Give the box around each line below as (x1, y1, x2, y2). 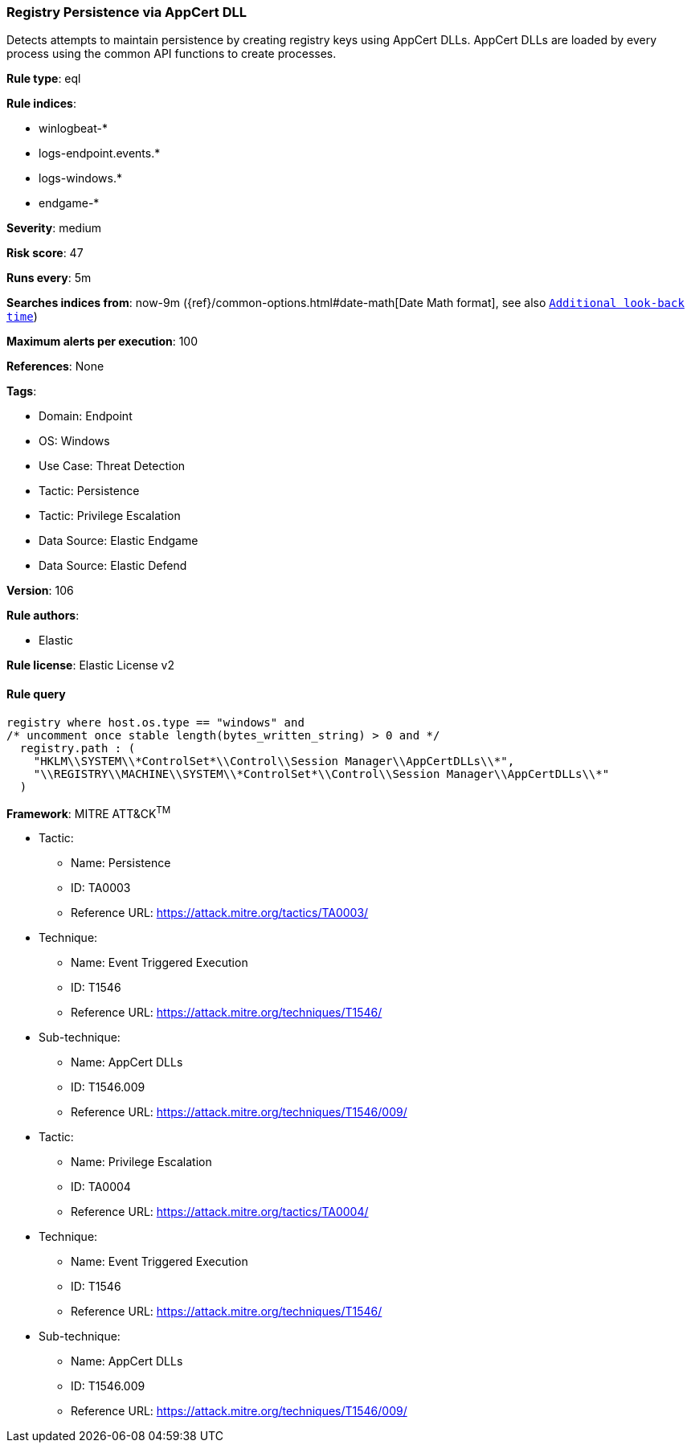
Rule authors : (6, 608, 80, 623)
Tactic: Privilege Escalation (39, 509, 181, 523)
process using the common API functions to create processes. (6, 47, 337, 61)
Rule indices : (6, 96, 76, 111)
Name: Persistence (71, 856, 171, 870)
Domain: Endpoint (39, 409, 133, 424)
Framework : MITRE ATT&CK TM (6, 804, 171, 821)
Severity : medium (6, 221, 102, 235)
